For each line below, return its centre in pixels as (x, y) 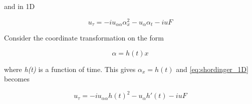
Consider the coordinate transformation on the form (84, 38)
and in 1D (20, 6)
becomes (17, 79)
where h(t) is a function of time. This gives (70, 69)
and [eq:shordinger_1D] (212, 69)
